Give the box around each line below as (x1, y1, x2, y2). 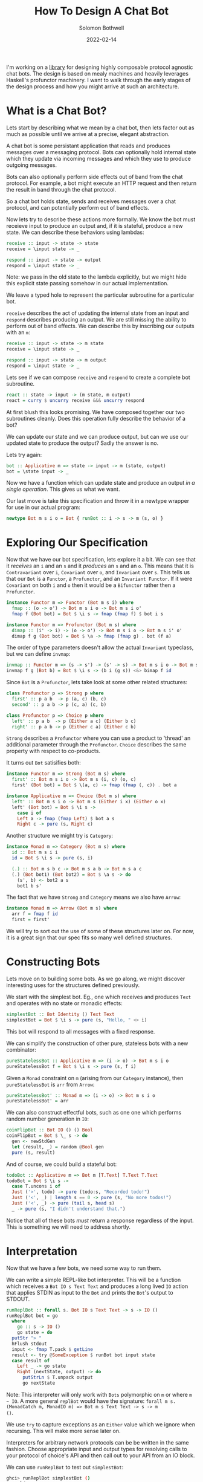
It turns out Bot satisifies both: (6, 759, 81, 766)
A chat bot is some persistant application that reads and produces (6, 142, 170, 149)
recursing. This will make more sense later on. (6, 1427, 121, 1434)
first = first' (11, 917, 50, 923)
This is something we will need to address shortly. (6, 1223, 131, 1231)
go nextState (22, 1380, 56, 1387)
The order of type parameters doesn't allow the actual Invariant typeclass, (6, 644, 194, 651)
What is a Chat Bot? (6, 104, 107, 118)
